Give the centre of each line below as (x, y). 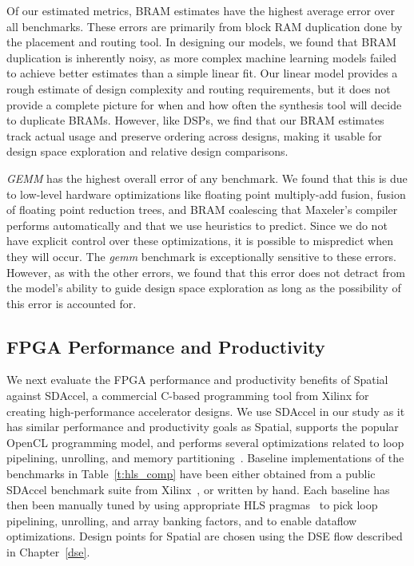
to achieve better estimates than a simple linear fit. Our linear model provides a (202, 73)
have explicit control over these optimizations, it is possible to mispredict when (200, 241)
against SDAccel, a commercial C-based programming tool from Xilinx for (188, 396)
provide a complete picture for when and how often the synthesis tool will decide (204, 104)
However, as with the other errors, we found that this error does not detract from (206, 272)
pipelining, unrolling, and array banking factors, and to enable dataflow (182, 520)
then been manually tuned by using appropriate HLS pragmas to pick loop (192, 505)
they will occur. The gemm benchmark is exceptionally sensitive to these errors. (201, 256)
